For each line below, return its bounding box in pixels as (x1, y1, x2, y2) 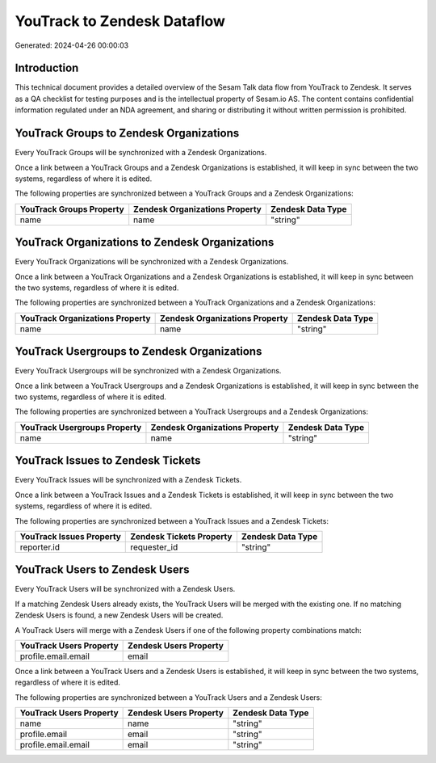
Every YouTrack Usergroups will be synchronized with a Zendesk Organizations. (15, 366, 282, 376)
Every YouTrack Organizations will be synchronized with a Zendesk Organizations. (15, 257, 289, 267)
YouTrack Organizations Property (19, 312, 151, 323)
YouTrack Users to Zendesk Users (15, 563, 190, 577)
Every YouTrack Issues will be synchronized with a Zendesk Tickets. (15, 475, 242, 485)
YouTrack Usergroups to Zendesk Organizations (15, 344, 262, 359)
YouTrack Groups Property (19, 203, 124, 214)
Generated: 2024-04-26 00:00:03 (15, 40, 129, 50)
